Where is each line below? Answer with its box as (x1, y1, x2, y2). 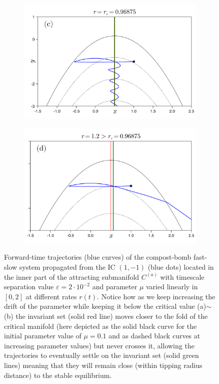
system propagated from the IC (19, 262, 115, 272)
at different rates (25, 291, 77, 301)
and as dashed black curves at (108, 330, 200, 341)
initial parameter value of (4, 330, 81, 341)
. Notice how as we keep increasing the (97, 291, 215, 301)
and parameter (92, 281, 137, 292)
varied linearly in (145, 281, 198, 292)
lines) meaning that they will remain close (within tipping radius (4, 359, 202, 370)
